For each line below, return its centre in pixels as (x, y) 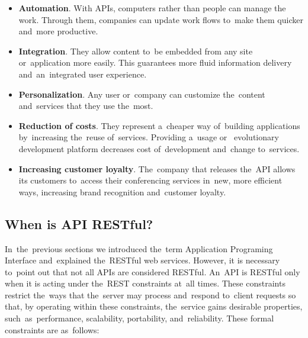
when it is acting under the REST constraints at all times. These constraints (145, 283)
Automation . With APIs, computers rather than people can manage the (152, 8)
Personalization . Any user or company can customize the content (142, 94)
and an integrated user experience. (83, 74)
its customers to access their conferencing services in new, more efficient (150, 180)
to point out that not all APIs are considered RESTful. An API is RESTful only (153, 271)
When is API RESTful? (79, 223)
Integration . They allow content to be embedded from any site (136, 51)
